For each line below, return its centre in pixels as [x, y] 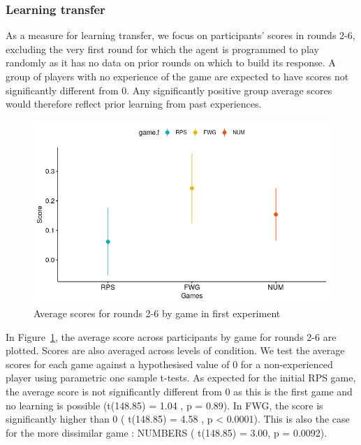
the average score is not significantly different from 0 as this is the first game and [179, 391]
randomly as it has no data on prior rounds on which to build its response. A [171, 63]
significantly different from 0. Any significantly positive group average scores [169, 90]
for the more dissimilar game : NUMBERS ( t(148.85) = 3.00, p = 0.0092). [167, 432]
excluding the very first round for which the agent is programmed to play [162, 49]
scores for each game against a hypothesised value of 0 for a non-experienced [169, 364]
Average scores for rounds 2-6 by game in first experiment [157, 313]
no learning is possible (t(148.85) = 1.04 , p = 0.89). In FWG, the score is [164, 405]
